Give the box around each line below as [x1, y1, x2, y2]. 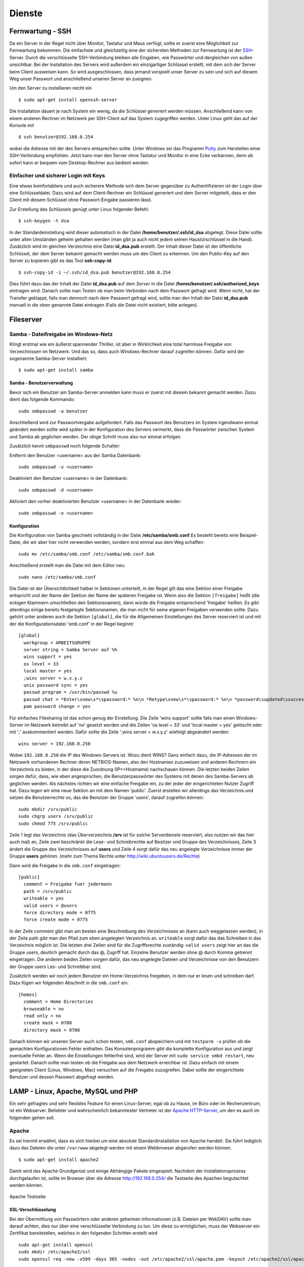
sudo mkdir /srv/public [18, 806, 78, 812]
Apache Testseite [9, 1194, 46, 1200]
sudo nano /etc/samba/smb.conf [18, 574, 96, 580]
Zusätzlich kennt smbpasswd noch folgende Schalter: [9, 443, 121, 449]
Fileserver [9, 315, 43, 324]
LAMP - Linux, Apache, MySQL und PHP [9, 1087, 138, 1096]
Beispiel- [239, 532, 258, 538]
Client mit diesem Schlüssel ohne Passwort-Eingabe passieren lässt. [9, 197, 152, 203]
